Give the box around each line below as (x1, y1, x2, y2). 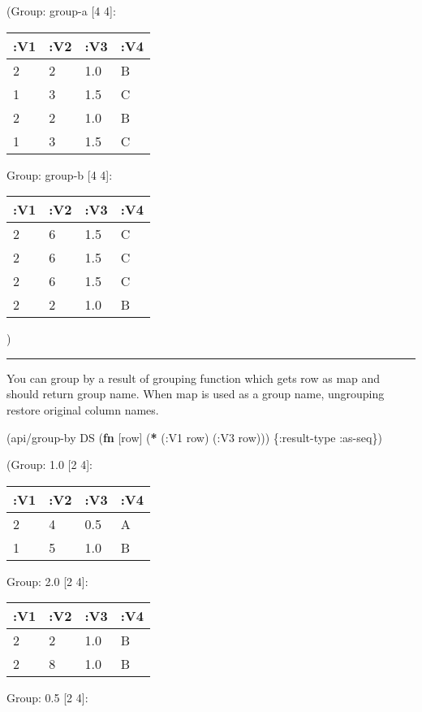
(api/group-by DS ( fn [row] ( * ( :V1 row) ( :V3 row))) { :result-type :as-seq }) (6, 428, 382, 445)
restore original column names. (6, 401, 159, 418)
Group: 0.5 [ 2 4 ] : (6, 689, 88, 706)
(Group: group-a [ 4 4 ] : (6, 2, 116, 19)
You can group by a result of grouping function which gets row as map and (6, 369, 381, 386)
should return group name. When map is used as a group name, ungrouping (6, 385, 385, 402)
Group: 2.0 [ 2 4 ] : (6, 572, 88, 589)
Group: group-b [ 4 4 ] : (6, 166, 113, 183)
